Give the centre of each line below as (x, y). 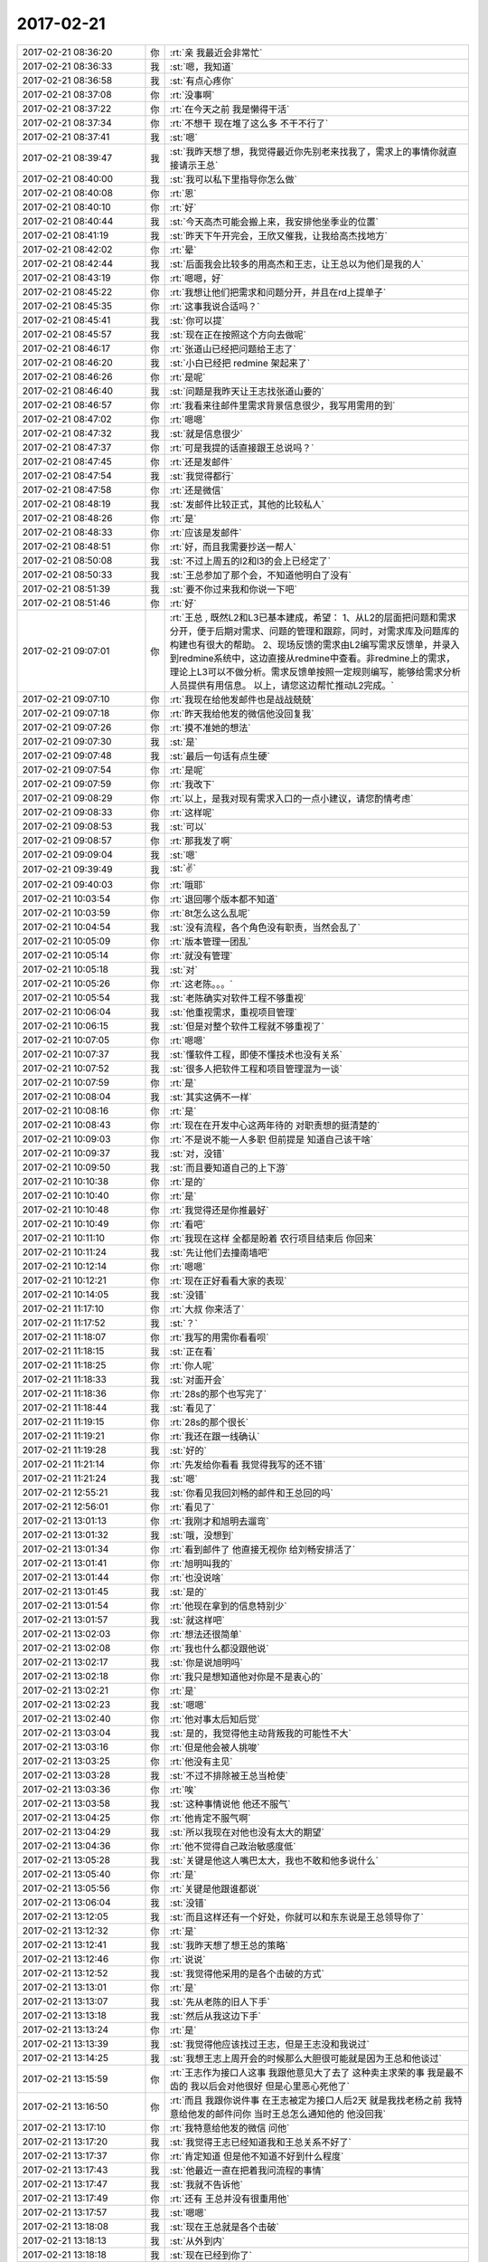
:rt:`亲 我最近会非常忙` (216, 52)
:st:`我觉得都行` (202, 476)
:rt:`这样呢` (192, 813)
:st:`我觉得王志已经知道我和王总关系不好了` (261, 2142)
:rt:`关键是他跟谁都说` (215, 1888)
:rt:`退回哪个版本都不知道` (224, 898)
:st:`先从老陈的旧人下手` (220, 2001)
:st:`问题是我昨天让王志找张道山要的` (247, 391)
